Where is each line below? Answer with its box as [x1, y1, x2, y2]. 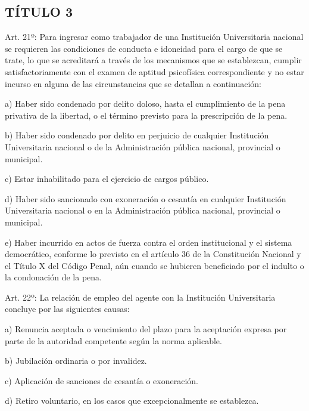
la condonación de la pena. [5, 271, 102, 283]
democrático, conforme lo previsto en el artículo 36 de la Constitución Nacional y [5, 248, 301, 260]
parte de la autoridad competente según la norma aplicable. [5, 334, 222, 347]
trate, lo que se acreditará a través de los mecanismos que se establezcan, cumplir [5, 54, 302, 66]
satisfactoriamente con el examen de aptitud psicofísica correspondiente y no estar [5, 65, 304, 78]
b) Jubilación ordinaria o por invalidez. [5, 354, 147, 367]
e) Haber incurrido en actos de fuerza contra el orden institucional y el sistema [5, 236, 292, 248]
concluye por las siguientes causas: [5, 302, 130, 315]
